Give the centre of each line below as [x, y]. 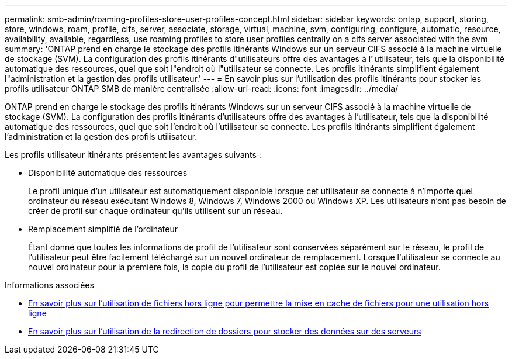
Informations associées [49, 285]
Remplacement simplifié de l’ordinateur [103, 229]
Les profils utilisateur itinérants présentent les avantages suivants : [133, 155]
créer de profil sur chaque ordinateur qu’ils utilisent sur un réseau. [155, 211]
